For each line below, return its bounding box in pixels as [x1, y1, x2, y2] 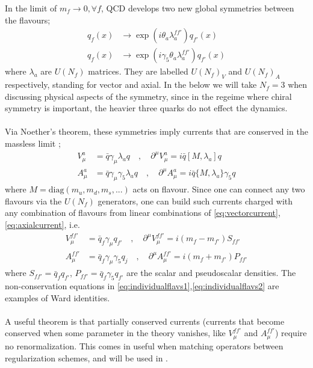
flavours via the [5, 194, 62, 207]
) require [274, 327, 307, 339]
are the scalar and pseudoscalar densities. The [126, 266, 296, 279]
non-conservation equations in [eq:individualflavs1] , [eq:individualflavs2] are [5, 280, 279, 292]
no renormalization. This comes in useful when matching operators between [5, 339, 284, 352]
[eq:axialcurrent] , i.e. [5, 218, 80, 231]
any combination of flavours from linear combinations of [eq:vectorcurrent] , [5, 206, 280, 219]
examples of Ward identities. [5, 291, 110, 304]
